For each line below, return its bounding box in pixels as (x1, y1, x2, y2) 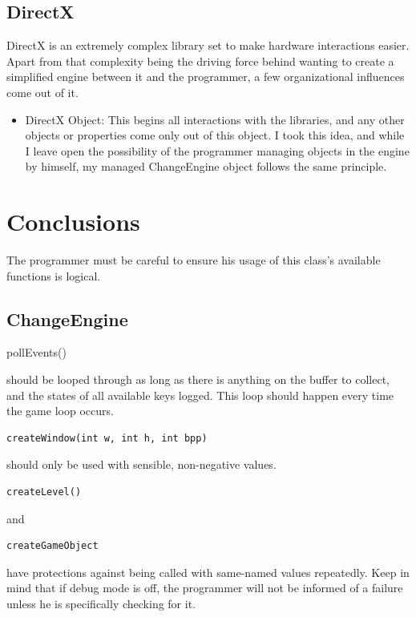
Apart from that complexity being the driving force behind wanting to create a (6, 52, 394, 69)
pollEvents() (6, 344, 67, 361)
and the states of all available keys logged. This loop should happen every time (6, 386, 394, 403)
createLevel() (6, 486, 82, 498)
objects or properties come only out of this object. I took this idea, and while (25, 127, 405, 143)
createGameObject (6, 540, 99, 552)
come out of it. (6, 83, 79, 100)
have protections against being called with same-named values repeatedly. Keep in (6, 563, 410, 580)
